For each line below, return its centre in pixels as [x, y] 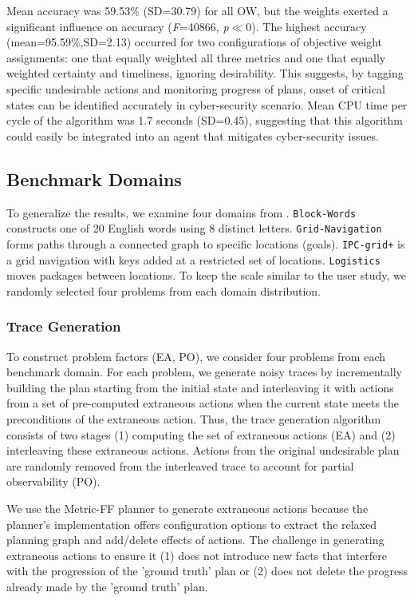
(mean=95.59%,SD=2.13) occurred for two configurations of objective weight [195, 42]
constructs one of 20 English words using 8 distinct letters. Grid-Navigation [194, 228]
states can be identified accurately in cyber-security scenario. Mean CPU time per [207, 104]
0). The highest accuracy [306, 26]
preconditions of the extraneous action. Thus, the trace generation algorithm [194, 418]
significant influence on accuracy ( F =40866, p [118, 26]
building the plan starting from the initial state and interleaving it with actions [200, 387]
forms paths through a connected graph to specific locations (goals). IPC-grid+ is [206, 243]
